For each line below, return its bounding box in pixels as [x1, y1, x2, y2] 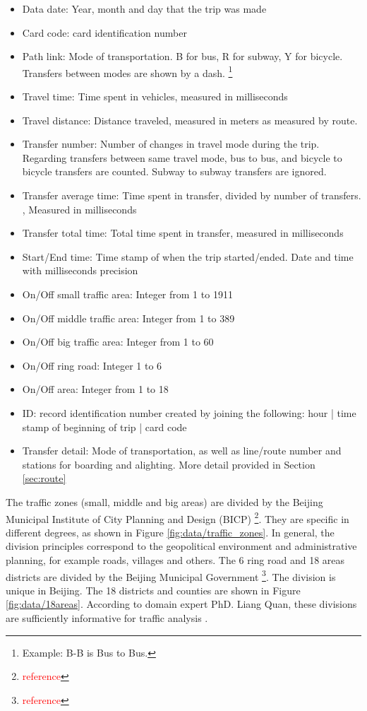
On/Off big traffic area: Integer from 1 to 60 [22, 334, 214, 349]
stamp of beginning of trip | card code [22, 419, 187, 434]
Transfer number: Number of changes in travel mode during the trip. [22, 136, 320, 151]
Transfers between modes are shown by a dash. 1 [22, 63, 233, 80]
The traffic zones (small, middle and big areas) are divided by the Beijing [6, 494, 323, 509]
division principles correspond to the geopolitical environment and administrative [6, 539, 357, 553]
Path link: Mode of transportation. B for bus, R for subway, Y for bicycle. [22, 49, 343, 64]
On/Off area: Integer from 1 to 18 [22, 382, 169, 396]
